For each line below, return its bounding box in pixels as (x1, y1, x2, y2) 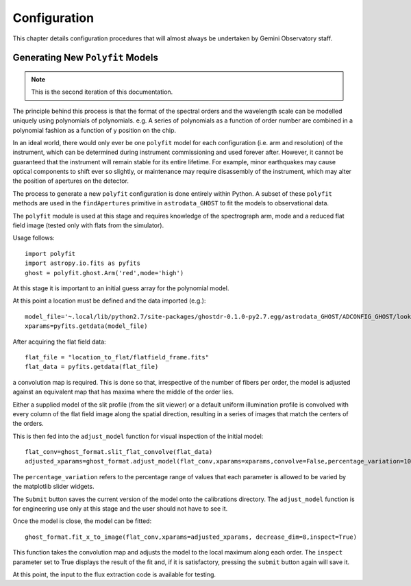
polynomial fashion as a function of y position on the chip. (12, 126, 177, 134)
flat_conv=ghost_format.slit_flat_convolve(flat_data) (25, 448, 213, 456)
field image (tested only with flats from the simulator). (12, 221, 164, 229)
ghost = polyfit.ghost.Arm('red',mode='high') (25, 269, 184, 277)
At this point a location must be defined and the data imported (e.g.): (12, 296, 206, 305)
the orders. (12, 420, 44, 428)
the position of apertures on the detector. (12, 177, 129, 185)
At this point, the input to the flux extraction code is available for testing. (12, 570, 216, 578)
